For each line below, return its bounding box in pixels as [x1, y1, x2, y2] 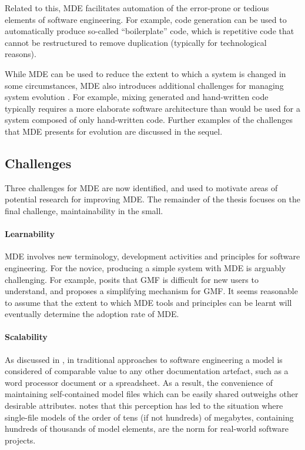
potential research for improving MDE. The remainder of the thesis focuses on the [5, 193, 301, 205]
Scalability [5, 331, 48, 343]
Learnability [5, 228, 55, 240]
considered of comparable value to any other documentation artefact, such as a [5, 365, 289, 377]
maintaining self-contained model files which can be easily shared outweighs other [5, 388, 299, 400]
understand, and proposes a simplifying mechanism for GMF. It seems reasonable [5, 285, 298, 297]
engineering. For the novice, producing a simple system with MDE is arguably [5, 261, 286, 274]
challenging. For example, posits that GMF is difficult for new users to [5, 273, 259, 285]
